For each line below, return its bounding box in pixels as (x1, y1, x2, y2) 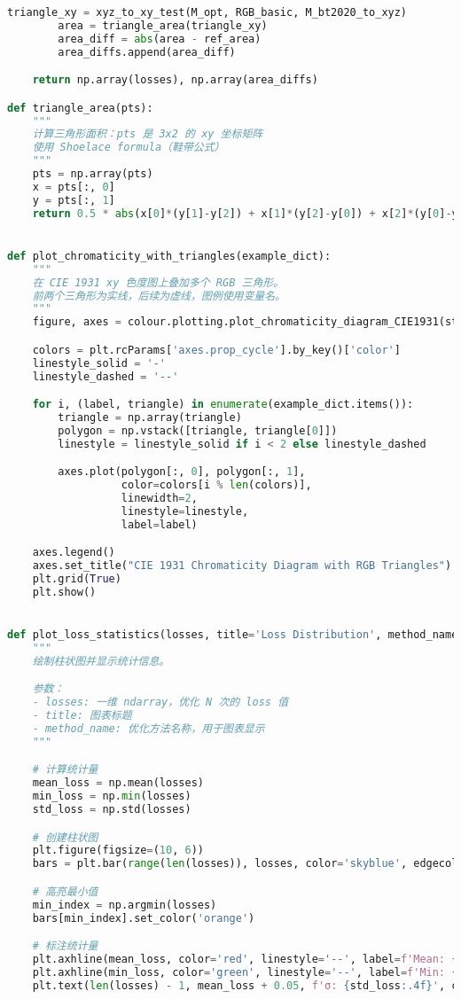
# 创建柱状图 (32, 831, 98, 844)
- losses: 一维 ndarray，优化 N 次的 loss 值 (32, 696, 289, 709)
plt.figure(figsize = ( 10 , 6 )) (32, 844, 204, 857)
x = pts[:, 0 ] (32, 180, 115, 193)
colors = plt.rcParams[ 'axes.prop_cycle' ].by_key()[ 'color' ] (32, 343, 401, 356)
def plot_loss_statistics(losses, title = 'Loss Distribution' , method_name (7, 628, 458, 642)
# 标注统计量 (32, 940, 98, 953)
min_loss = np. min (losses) (32, 790, 191, 803)
